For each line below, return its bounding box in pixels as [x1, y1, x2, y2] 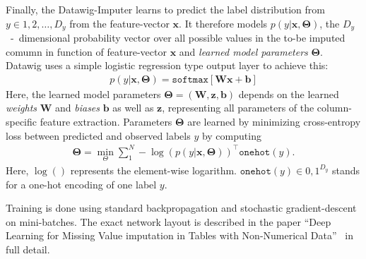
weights [6, 100, 37, 115]
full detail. [6, 241, 50, 256]
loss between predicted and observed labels [6, 128, 191, 143]
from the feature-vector [69, 16, 170, 30]
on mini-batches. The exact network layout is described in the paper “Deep [6, 214, 331, 229]
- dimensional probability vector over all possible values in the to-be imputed [10, 30, 346, 45]
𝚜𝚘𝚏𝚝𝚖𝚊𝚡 [172, 74, 208, 85]
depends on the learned [238, 86, 339, 101]
